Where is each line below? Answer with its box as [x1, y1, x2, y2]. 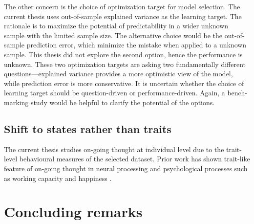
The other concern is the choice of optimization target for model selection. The [4, 1, 240, 11]
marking [4, 97, 29, 107]
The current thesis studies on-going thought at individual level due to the [4, 144, 224, 154]
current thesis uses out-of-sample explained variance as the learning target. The [4, 11, 242, 21]
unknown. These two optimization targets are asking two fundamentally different [4, 59, 246, 69]
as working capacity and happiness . [4, 173, 112, 183]
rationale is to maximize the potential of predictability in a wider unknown [4, 21, 229, 31]
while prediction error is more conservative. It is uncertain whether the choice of [4, 78, 244, 88]
